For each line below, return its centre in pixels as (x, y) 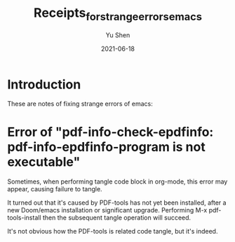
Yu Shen (118, 35)
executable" (44, 162)
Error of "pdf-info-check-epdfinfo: (110, 132)
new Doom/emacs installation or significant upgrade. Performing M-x (107, 210)
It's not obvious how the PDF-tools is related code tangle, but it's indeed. (113, 231)
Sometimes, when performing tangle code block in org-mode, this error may (117, 181)
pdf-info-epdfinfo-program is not (106, 147)
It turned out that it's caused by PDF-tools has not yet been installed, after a (117, 203)
